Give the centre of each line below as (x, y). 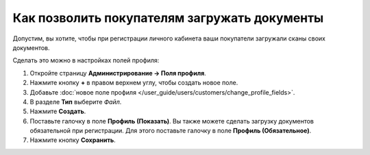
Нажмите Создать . (58, 111)
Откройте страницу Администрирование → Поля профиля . (118, 73)
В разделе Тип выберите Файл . (76, 102)
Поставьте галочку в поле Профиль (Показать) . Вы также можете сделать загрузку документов (172, 121)
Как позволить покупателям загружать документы (168, 18)
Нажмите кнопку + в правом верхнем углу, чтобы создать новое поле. (134, 83)
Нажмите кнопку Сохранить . (73, 140)
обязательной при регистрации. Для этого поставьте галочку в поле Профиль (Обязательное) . (171, 131)
